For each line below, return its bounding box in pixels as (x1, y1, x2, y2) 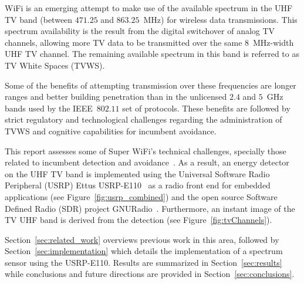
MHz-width (253, 36, 294, 48)
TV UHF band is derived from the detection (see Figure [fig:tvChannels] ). (5, 214, 272, 226)
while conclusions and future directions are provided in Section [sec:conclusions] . (5, 268, 295, 280)
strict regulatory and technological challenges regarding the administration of (5, 113, 282, 126)
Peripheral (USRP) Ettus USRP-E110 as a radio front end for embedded (5, 179, 271, 191)
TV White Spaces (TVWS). (5, 59, 105, 71)
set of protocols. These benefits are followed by (122, 102, 291, 114)
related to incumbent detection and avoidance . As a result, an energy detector (5, 156, 289, 168)
